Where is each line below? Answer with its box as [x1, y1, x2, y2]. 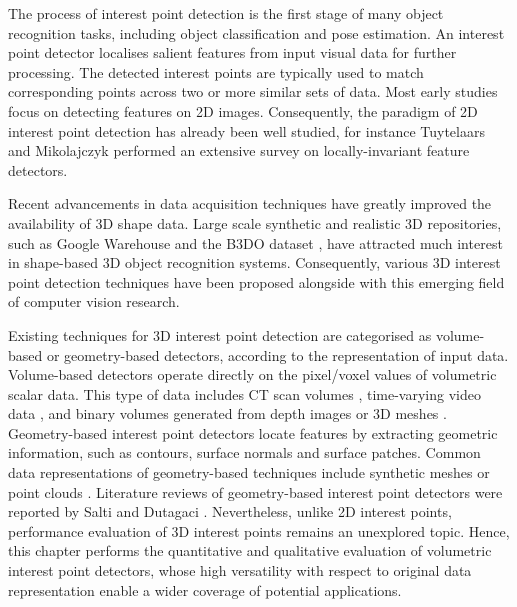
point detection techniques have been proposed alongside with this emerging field [8, 271, 505, 292]
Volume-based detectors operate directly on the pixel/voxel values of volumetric [8, 364, 497, 385]
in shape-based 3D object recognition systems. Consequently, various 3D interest [8, 252, 501, 273]
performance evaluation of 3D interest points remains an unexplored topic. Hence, [8, 520, 510, 541]
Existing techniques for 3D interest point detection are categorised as [8, 324, 432, 345]
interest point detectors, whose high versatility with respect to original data [8, 560, 472, 581]
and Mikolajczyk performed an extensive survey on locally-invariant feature [8, 140, 470, 161]
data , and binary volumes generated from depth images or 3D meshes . [8, 403, 447, 424]
